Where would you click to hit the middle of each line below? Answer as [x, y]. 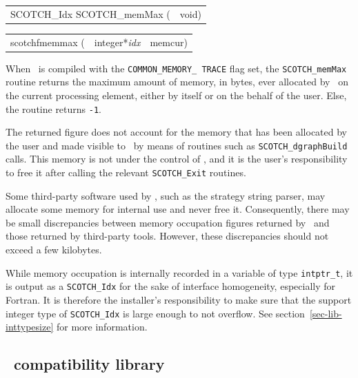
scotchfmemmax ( [48, 42]
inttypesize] [30, 327]
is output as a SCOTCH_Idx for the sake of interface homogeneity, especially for [171, 286]
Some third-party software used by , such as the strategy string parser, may [166, 195]
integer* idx [117, 42]
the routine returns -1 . [53, 108]
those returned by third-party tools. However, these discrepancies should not [167, 236]
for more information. [102, 327]
